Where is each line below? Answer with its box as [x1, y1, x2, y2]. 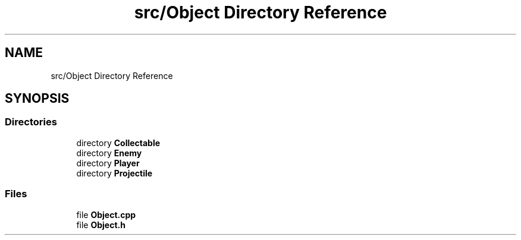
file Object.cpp [76, 209, 136, 220]
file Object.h [76, 219, 125, 230]
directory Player [76, 157, 140, 168]
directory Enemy [76, 147, 142, 158]
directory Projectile [76, 168, 153, 178]
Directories [5, 116, 57, 128]
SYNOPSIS [5, 91, 70, 106]
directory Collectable [76, 137, 161, 148]
